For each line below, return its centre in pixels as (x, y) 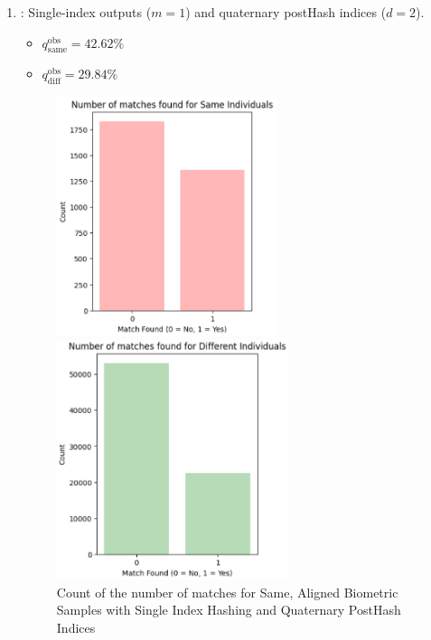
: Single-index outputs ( (86, 12)
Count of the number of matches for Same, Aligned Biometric (227, 592)
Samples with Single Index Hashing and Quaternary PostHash (229, 610)
